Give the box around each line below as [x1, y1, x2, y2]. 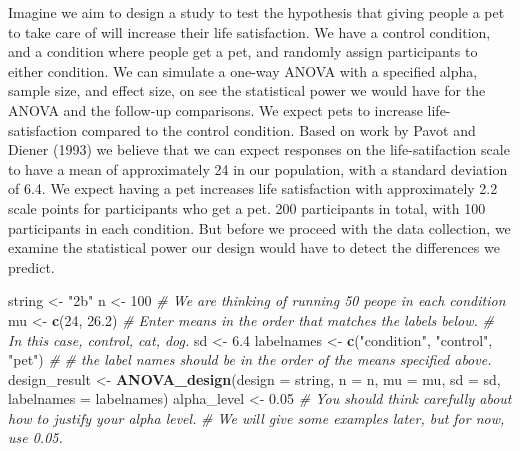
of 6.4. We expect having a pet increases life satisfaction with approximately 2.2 [8, 178, 498, 199]
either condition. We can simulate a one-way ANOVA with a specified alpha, [8, 60, 478, 81]
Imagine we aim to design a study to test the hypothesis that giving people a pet [8, 2, 505, 22]
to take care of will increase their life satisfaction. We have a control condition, [8, 21, 491, 42]
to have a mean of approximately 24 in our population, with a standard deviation [8, 158, 508, 179]
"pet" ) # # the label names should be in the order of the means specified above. [8, 349, 492, 370]
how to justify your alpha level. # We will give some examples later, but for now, [8, 407, 505, 428]
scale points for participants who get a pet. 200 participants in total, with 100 [8, 197, 486, 218]
